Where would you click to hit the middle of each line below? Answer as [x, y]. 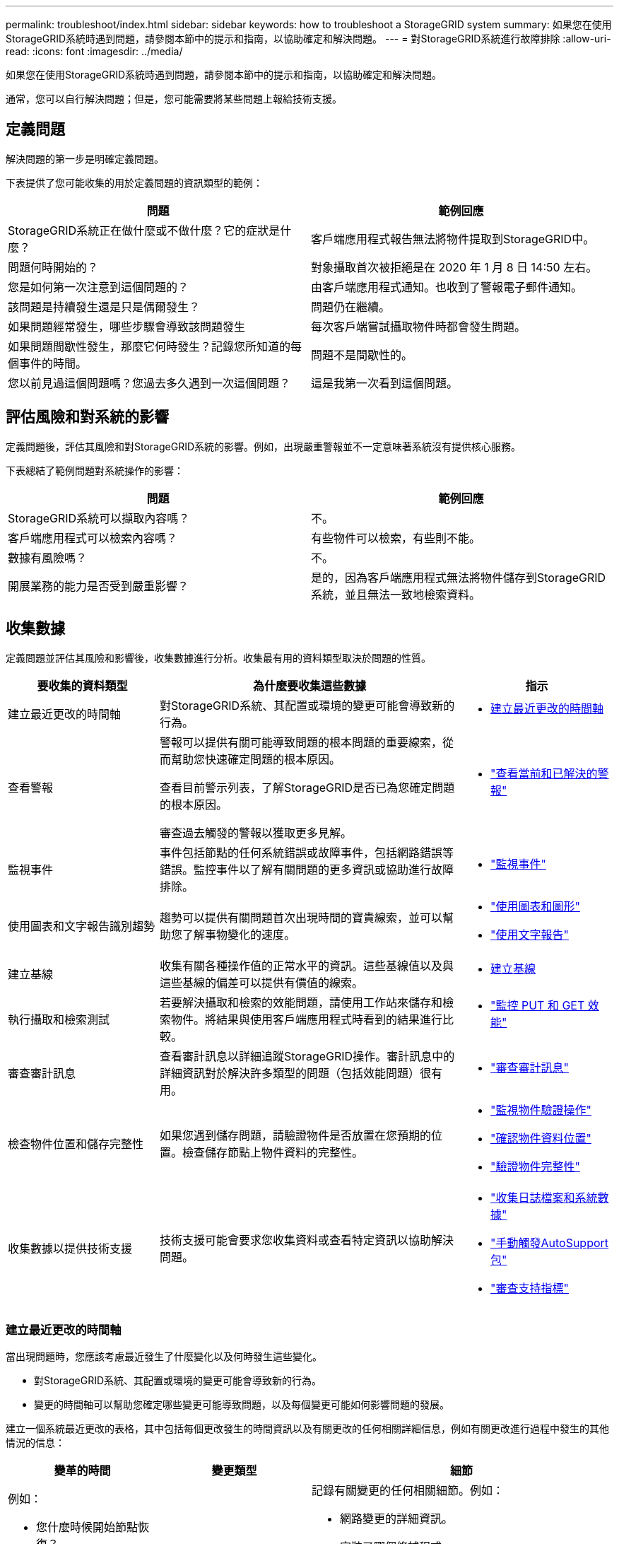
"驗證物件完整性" [535, 1166]
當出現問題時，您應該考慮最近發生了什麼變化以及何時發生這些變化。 [164, 1357]
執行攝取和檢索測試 [59, 1019]
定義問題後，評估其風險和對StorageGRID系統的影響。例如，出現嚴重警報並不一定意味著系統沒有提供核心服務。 [264, 446]
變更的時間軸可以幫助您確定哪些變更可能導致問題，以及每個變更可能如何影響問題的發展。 [242, 1405]
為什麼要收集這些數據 [309, 685]
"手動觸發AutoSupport [550, 1242]
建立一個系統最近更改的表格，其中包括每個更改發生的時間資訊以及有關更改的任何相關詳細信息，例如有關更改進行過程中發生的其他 [307, 1429]
